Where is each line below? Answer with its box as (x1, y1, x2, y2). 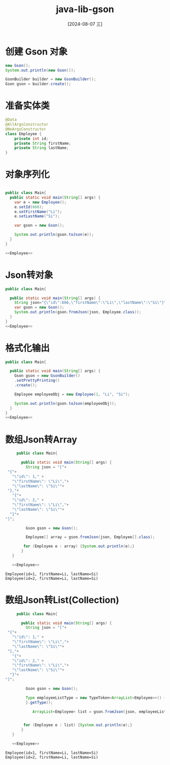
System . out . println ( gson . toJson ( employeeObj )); (14, 401, 116, 406)
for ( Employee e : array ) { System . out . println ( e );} (23, 544, 135, 549)
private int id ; (14, 136, 49, 141)
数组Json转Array (5, 434, 77, 445)
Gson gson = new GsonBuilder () (14, 373, 80, 378)
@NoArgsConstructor (5, 127, 47, 132)
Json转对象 (5, 269, 53, 280)
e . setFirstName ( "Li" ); (14, 209, 62, 214)
